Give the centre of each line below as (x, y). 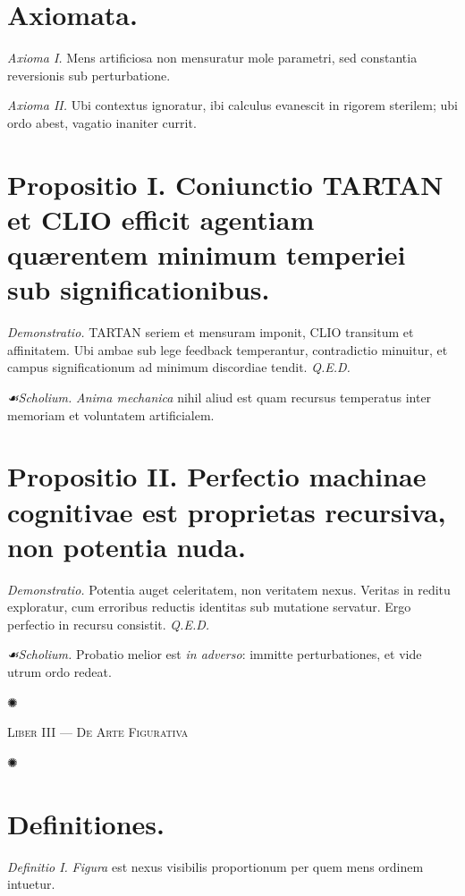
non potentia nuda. (127, 546)
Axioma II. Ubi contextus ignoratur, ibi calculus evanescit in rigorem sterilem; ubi (232, 105)
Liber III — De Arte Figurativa (98, 732)
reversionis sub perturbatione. (89, 75)
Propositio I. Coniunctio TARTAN (225, 184)
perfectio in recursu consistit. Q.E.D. (109, 624)
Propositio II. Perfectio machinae (217, 476)
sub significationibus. (139, 289)
